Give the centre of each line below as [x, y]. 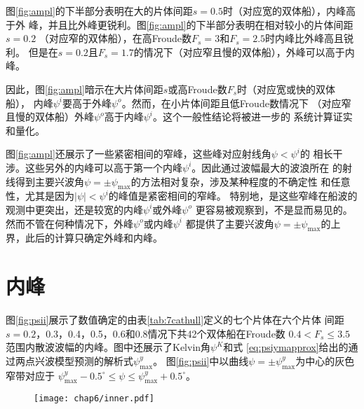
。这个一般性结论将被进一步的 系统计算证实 [252, 117]
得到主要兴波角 [49, 181]
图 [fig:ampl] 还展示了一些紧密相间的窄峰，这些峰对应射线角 [139, 154]
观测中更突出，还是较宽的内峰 [74, 209]
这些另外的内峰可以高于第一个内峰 [103, 167]
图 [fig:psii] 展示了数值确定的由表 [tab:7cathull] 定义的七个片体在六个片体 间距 [175, 320]
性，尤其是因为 [40, 196]
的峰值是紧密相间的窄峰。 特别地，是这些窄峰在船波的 [233, 196]
